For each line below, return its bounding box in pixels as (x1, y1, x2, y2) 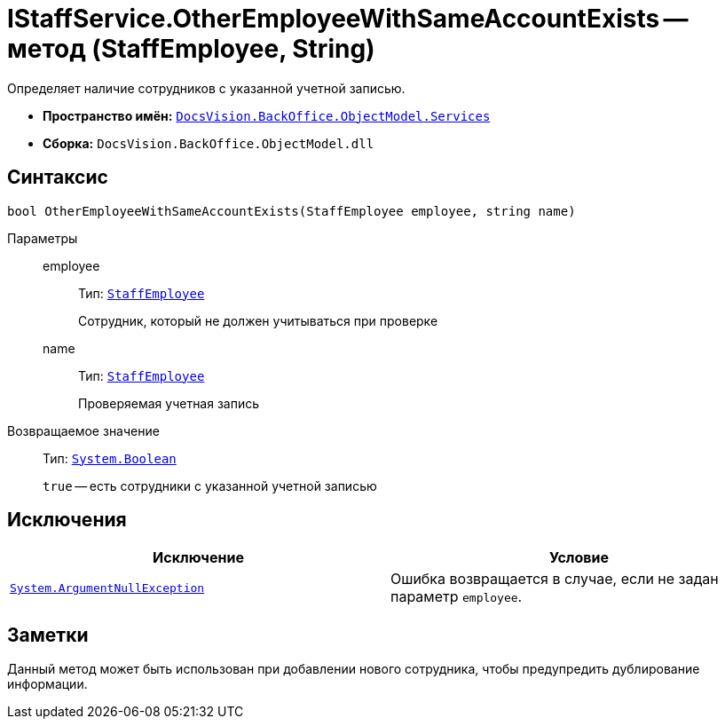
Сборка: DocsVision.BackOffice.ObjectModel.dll (43, 135, 374, 151)
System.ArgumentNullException (10, 580, 205, 595)
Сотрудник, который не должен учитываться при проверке (78, 312, 438, 328)
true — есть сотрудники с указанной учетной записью (43, 477, 377, 493)
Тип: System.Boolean (43, 450, 177, 466)
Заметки (7, 623, 89, 646)
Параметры (7, 230, 78, 246)
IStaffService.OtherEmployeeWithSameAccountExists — (7, 4, 689, 34)
